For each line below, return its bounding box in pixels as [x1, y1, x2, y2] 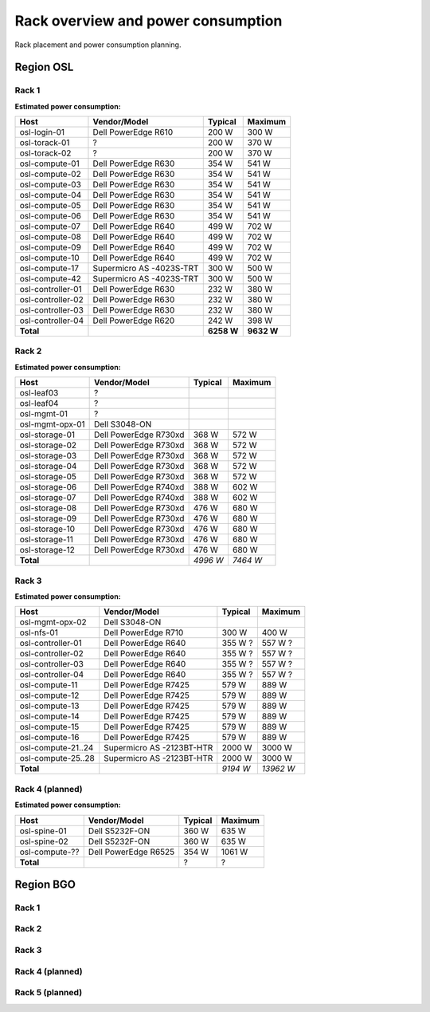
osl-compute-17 [19, 263, 80, 274]
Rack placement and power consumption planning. [14, 40, 182, 49]
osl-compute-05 [19, 200, 81, 211]
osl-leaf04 [19, 398, 59, 409]
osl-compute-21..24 [19, 742, 94, 754]
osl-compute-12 [19, 690, 80, 701]
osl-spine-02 [19, 836, 69, 847]
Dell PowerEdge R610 [92, 127, 174, 138]
